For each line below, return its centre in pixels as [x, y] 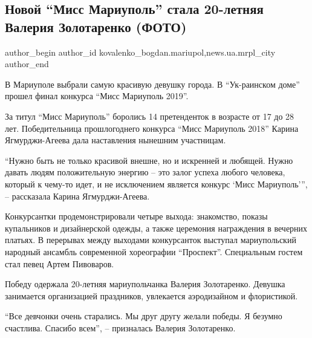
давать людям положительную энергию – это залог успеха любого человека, [145, 172]
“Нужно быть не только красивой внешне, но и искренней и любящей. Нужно [149, 160]
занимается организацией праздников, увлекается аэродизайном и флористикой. [151, 295]
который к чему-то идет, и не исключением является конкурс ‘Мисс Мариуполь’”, [156, 184]
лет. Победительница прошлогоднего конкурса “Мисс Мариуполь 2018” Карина [152, 128]
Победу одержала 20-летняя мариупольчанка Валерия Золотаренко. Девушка [145, 284]
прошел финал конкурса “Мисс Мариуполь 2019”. [97, 96]
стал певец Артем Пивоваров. [60, 263]
